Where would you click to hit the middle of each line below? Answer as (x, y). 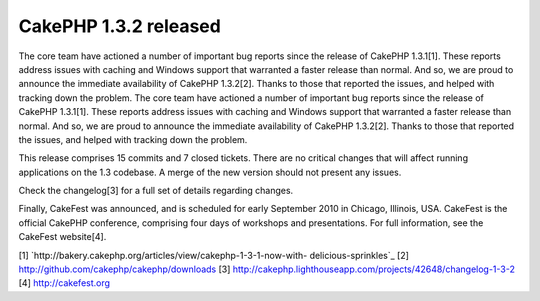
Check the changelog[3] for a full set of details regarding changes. (156, 191)
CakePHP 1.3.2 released (120, 26)
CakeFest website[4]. (62, 237)
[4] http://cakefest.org (64, 283)
